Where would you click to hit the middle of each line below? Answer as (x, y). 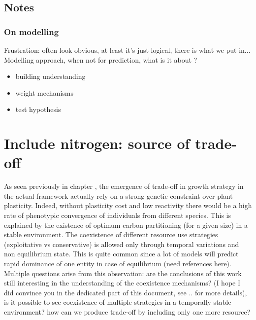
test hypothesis (38, 109)
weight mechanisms (44, 92)
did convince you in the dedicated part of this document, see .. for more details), (126, 292)
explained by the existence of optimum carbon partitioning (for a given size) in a (126, 225)
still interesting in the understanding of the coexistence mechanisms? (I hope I (122, 283)
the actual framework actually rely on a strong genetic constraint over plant (118, 196)
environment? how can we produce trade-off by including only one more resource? (127, 312)
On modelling (32, 31)
